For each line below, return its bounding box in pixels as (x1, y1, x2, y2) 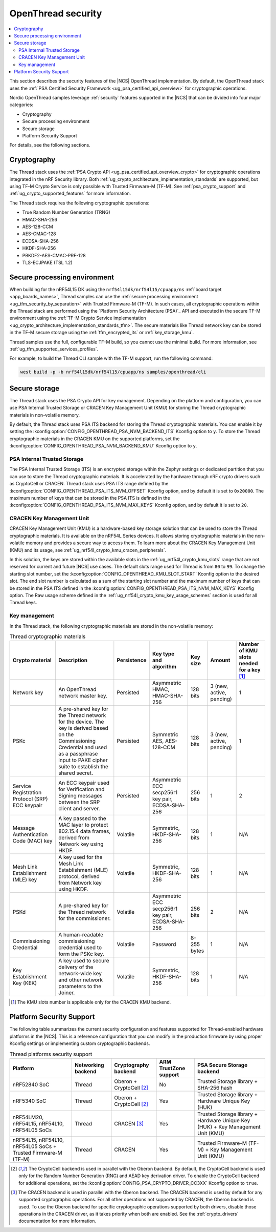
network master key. (58, 692, 107, 700)
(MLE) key (12, 876, 37, 884)
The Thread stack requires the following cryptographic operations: (9, 200, 150, 206)
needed (239, 660, 258, 667)
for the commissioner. (58, 915, 111, 922)
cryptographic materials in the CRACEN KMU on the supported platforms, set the (9, 436, 180, 442)
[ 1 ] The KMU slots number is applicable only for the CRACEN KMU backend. (11, 999, 171, 1005)
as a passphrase (58, 750, 98, 757)
